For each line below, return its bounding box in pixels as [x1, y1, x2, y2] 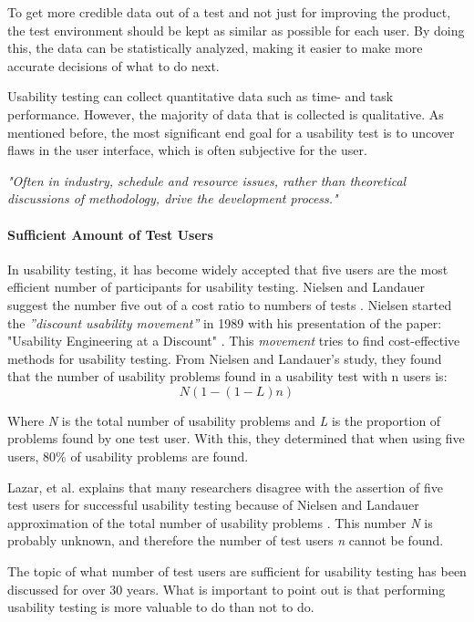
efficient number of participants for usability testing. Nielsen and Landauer [7, 277, 426, 296]
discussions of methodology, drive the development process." [7, 189, 338, 208]
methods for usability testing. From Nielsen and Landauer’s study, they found [7, 348, 442, 368]
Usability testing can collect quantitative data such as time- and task [7, 87, 394, 106]
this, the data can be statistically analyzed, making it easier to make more [7, 38, 423, 57]
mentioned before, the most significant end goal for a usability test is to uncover [7, 122, 455, 141]
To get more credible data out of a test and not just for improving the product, [7, 3, 451, 21]
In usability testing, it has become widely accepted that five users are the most [7, 259, 448, 278]
